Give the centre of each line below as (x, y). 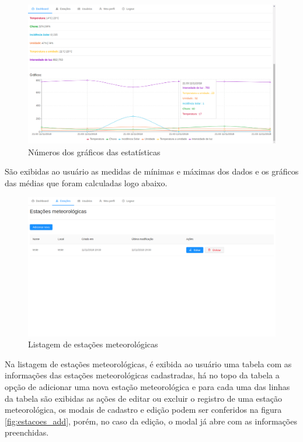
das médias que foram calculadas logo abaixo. (86, 182)
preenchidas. (27, 432)
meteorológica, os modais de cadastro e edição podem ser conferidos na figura (143, 410)
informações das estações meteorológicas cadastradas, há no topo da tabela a (142, 375)
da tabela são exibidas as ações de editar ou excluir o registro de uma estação (144, 398)
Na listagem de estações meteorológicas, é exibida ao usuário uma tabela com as (148, 363)
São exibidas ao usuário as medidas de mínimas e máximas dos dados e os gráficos (152, 171)
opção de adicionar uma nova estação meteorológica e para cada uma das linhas (147, 386)
